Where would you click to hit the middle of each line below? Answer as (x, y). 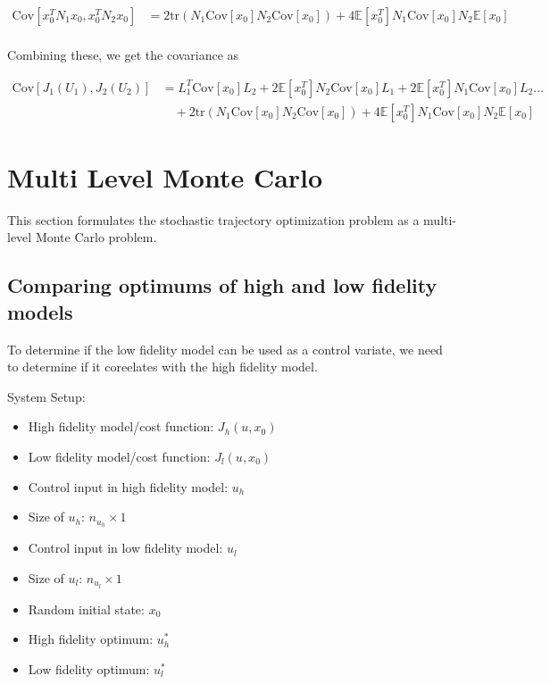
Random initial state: (86, 609)
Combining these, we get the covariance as (123, 55)
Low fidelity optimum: (89, 668)
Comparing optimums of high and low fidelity (222, 285)
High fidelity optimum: (91, 639)
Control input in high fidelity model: (128, 486)
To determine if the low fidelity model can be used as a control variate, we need (225, 349)
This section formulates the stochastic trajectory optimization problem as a (213, 219)
